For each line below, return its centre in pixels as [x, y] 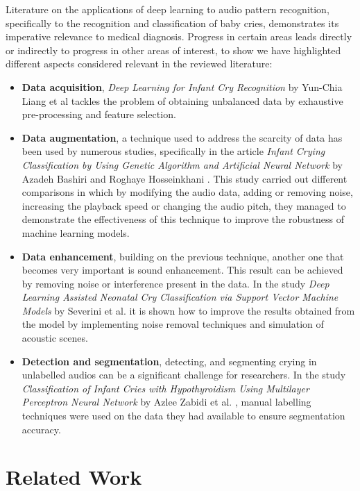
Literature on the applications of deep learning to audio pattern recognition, [168, 9]
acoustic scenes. [55, 338]
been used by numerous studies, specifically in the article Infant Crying [173, 151]
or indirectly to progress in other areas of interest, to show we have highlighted [173, 50]
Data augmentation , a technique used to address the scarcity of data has [182, 137]
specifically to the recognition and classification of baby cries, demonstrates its [172, 23]
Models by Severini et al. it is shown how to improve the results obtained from [188, 310]
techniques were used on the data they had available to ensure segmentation [183, 416]
